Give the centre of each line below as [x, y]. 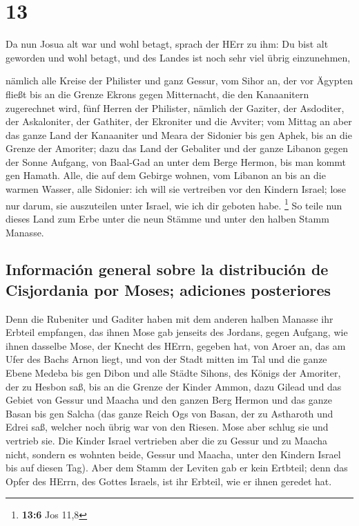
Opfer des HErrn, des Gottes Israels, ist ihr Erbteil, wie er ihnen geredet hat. [169, 481]
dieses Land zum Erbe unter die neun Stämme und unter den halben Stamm [167, 218]
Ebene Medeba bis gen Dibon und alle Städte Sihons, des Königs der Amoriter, [173, 373]
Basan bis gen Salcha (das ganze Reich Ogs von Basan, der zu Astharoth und [169, 413]
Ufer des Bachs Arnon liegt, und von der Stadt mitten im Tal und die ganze [166, 359]
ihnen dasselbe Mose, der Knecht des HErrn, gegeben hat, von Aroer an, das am [176, 345]
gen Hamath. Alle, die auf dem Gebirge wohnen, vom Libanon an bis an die [166, 175]
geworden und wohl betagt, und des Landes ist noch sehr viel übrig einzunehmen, [178, 57]
